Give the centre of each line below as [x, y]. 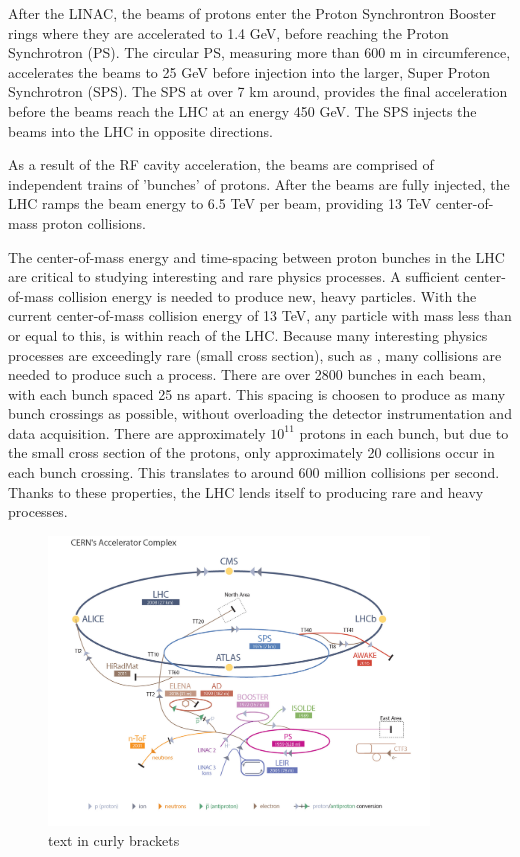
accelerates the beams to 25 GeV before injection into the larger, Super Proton [249, 71]
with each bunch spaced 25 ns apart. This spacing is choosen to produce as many [257, 393]
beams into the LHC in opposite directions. [140, 130]
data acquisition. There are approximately [137, 432]
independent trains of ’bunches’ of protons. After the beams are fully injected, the [259, 183]
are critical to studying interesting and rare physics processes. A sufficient [234, 276]
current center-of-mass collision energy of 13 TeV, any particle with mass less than [260, 315]
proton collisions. [94, 222]
